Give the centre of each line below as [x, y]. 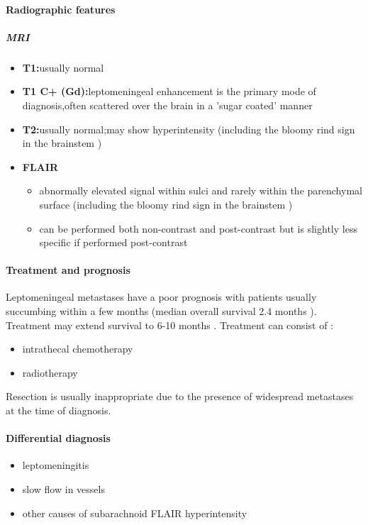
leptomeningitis [56, 465]
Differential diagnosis [58, 438]
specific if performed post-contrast [113, 242]
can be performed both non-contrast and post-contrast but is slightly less [198, 228]
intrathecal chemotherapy [78, 349]
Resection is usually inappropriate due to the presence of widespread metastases [180, 396]
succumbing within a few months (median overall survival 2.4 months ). [161, 311]
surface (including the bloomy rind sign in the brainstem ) [166, 204]
